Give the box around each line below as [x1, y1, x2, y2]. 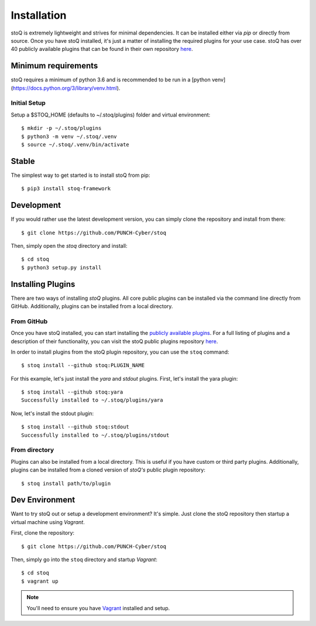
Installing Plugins [11, 279, 75, 289]
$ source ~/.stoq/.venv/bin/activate [21, 141, 130, 148]
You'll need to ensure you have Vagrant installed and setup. [26, 604, 170, 611]
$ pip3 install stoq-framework [21, 185, 111, 192]
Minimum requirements [11, 61, 98, 71]
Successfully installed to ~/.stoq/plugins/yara [21, 397, 163, 403]
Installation [11, 9, 67, 22]
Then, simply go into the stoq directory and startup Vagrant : [11, 556, 157, 563]
